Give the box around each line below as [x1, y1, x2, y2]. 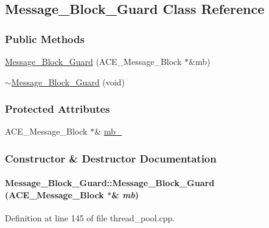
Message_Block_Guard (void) [11, 75, 125, 88]
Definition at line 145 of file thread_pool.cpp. [5, 212, 175, 224]
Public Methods [5, 31, 85, 46]
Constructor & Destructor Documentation [5, 150, 217, 166]
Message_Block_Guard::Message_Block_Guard [5, 176, 215, 189]
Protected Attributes [5, 101, 110, 116]
